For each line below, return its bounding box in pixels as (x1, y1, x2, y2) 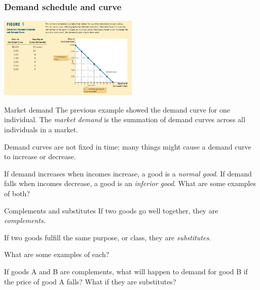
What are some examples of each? (4, 249, 109, 260)
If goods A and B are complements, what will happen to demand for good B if (4, 266, 248, 276)
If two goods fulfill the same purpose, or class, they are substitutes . (4, 232, 211, 242)
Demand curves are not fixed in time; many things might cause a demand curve (4, 141, 251, 152)
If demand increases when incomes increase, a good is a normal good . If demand (4, 168, 252, 178)
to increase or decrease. (4, 151, 76, 162)
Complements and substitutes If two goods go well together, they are (4, 205, 218, 215)
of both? (4, 188, 30, 198)
